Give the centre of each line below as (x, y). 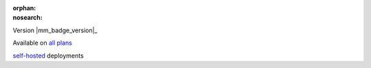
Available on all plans (42, 43)
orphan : (24, 8)
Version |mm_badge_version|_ (55, 30)
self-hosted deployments (48, 56)
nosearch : (27, 18)
